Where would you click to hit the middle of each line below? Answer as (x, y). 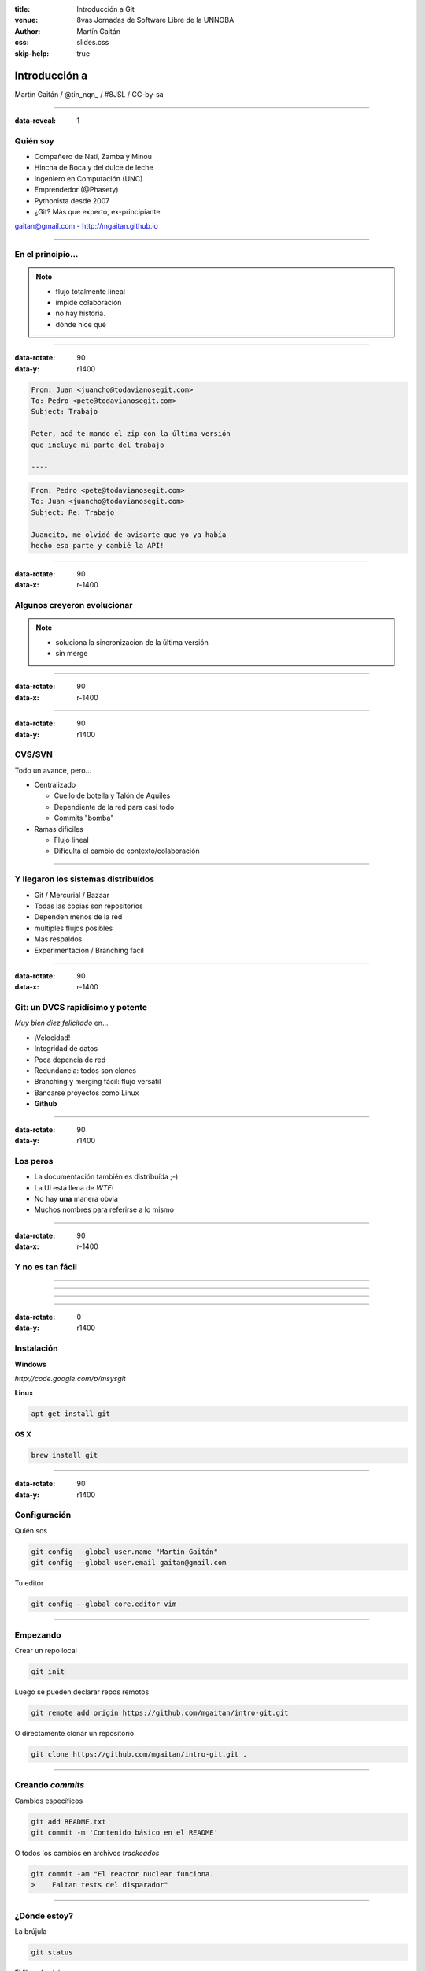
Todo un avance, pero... (53, 770)
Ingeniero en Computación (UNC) (89, 178)
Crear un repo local (46, 1650)
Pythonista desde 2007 (72, 200)
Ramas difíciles (59, 829)
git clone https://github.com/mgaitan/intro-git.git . (139, 1754)
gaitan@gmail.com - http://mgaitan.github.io (87, 226)
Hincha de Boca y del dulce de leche (94, 168)
